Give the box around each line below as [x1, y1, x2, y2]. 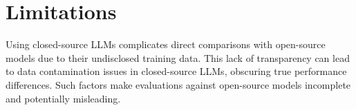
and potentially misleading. [6, 91, 121, 105]
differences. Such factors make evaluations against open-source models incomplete [6, 77, 351, 91]
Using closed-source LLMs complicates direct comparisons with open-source [6, 37, 326, 52]
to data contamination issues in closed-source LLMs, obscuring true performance [6, 64, 347, 78]
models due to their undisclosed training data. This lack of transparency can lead [6, 50, 350, 65]
